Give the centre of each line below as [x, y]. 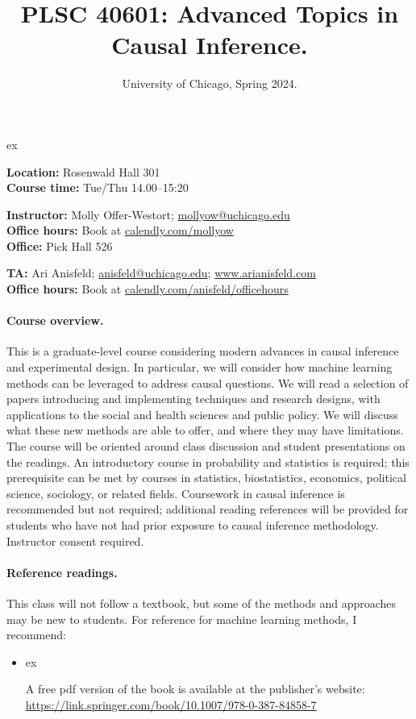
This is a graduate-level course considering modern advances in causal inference [203, 351]
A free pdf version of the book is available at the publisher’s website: [195, 689]
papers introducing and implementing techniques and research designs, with [193, 399]
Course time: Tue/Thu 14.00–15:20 [98, 187]
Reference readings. [62, 572]
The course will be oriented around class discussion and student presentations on [206, 446]
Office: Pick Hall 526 [60, 245]
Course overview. [55, 320]
